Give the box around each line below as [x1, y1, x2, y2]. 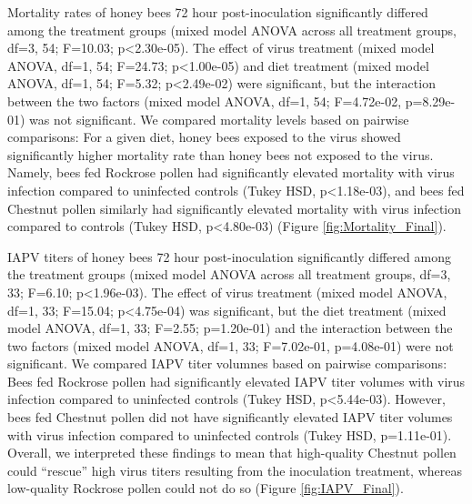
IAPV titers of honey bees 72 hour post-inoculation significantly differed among [7, 247, 451, 266]
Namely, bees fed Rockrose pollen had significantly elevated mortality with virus [7, 163, 455, 182]
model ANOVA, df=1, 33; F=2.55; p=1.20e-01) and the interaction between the [7, 318, 453, 338]
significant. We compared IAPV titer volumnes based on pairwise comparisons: [7, 354, 447, 373]
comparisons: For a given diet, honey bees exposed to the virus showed [7, 127, 401, 146]
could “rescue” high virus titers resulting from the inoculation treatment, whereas [7, 460, 462, 479]
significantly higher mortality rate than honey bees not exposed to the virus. [7, 145, 434, 164]
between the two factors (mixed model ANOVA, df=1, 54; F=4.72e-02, [7, 91, 402, 110]
